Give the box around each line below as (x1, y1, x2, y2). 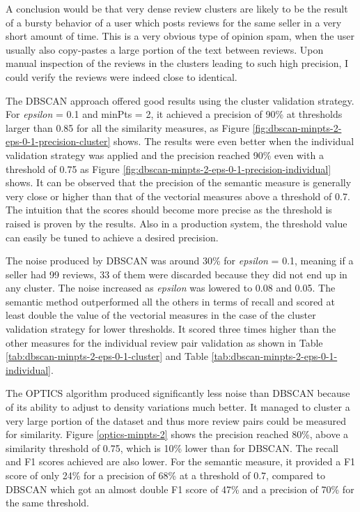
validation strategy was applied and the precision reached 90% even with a (6, 147, 324, 162)
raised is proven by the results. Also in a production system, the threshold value (6, 216, 347, 230)
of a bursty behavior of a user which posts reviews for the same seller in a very (6, 15, 342, 29)
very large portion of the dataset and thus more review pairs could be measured (6, 413, 347, 428)
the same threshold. (6, 495, 89, 510)
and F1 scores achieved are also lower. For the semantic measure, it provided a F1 (6, 454, 356, 469)
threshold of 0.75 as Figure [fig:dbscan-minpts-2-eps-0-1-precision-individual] (6, 161, 331, 176)
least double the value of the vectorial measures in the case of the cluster (6, 308, 316, 322)
